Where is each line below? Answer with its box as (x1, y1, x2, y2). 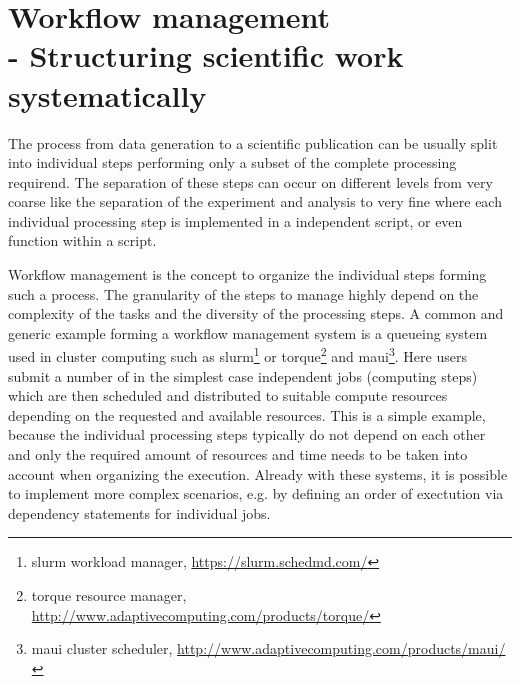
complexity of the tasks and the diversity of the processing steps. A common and (8, 303, 504, 324)
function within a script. (8, 230, 157, 251)
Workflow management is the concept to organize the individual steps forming (8, 264, 487, 285)
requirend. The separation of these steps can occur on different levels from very (8, 171, 493, 192)
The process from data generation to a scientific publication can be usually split (8, 132, 498, 153)
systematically (8, 74, 207, 115)
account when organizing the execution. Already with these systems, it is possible (8, 463, 508, 484)
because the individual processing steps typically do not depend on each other (8, 424, 486, 445)
